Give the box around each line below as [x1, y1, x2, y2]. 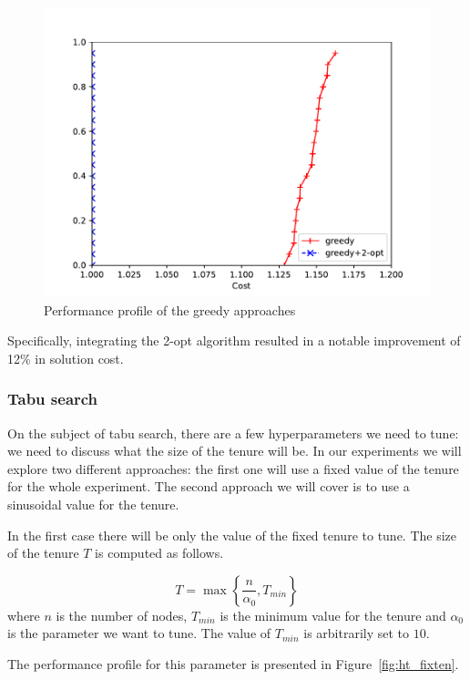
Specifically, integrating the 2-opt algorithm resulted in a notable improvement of [7, 331, 461, 350]
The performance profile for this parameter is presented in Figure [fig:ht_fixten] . [7, 654, 459, 673]
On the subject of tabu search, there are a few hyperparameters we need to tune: [7, 423, 459, 442]
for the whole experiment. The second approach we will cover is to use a [7, 477, 410, 496]
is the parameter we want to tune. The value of [7, 623, 271, 643]
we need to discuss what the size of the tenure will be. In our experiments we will [7, 441, 462, 460]
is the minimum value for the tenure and [220, 605, 446, 624]
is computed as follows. [95, 543, 224, 562]
